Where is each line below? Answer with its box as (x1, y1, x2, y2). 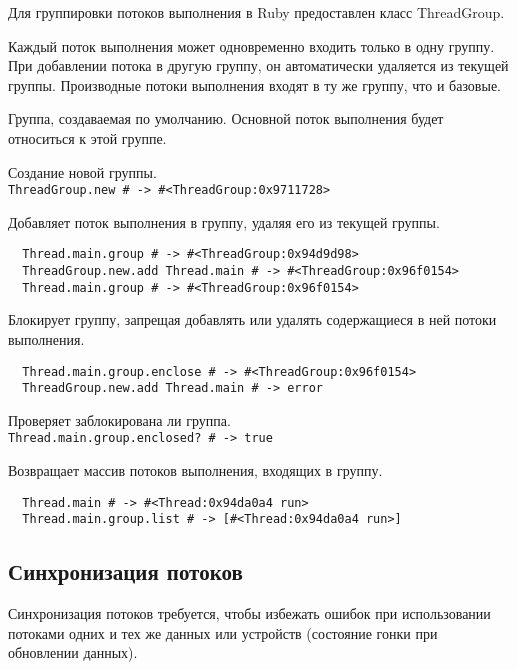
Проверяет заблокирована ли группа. (8, 409, 231, 430)
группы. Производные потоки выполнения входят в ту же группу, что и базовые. (8, 74, 501, 95)
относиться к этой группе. (8, 127, 167, 148)
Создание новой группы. (8, 161, 157, 182)
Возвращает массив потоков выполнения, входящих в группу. (8, 460, 383, 481)
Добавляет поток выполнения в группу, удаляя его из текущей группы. (8, 211, 440, 232)
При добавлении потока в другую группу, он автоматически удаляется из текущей (8, 55, 509, 76)
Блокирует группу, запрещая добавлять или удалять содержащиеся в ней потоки (8, 309, 497, 330)
